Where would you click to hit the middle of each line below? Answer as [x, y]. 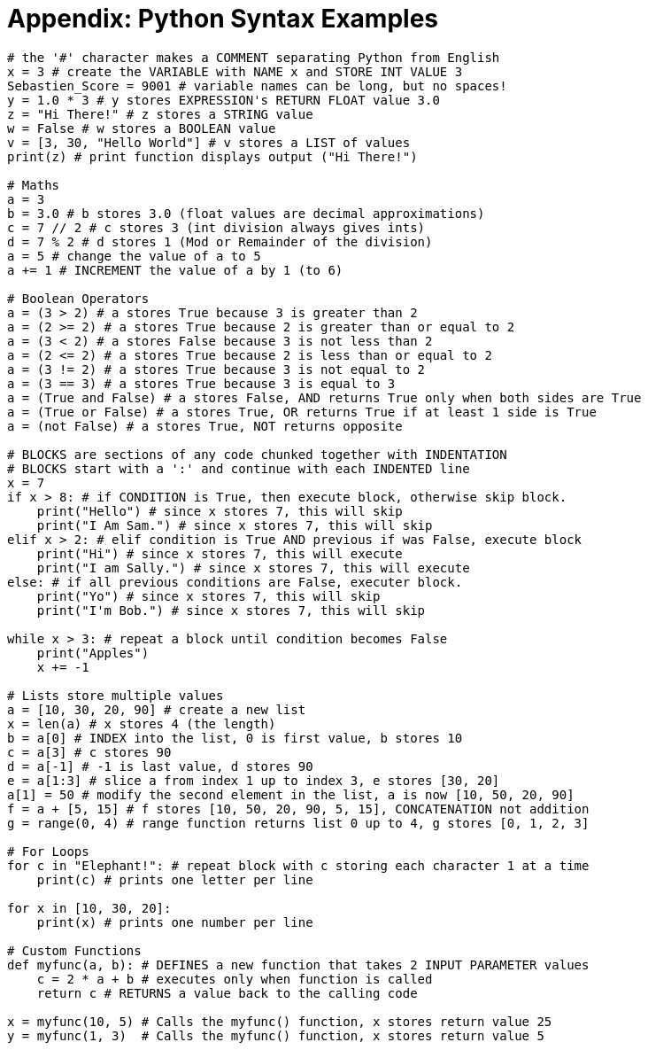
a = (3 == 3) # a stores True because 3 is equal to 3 [201, 383]
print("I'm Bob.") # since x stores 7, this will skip [231, 610]
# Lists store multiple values [116, 695]
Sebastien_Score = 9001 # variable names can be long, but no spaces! [257, 86]
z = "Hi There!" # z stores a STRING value [160, 114]
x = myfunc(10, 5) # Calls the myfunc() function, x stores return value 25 [280, 1021]
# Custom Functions [74, 950]
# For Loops [48, 851]
